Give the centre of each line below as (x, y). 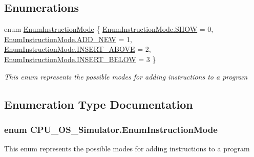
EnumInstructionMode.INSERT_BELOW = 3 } (80, 59)
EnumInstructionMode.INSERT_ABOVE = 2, (78, 49)
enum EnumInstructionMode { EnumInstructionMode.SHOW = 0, (109, 29)
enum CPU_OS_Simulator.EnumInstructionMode (111, 129)
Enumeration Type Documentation (99, 104)
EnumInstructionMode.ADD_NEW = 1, (68, 39)
